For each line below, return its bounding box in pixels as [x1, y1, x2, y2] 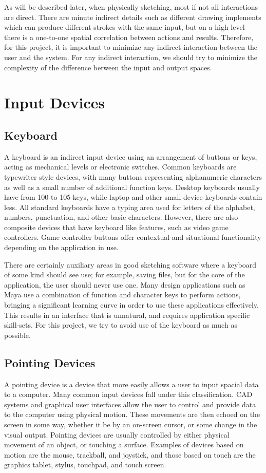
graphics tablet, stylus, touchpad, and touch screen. [4, 459, 166, 470]
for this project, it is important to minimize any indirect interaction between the [4, 42, 258, 52]
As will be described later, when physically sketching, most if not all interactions [4, 2, 258, 12]
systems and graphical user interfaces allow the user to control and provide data [4, 399, 256, 409]
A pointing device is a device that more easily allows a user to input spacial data [4, 379, 259, 389]
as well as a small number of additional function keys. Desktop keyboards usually [4, 181, 260, 192]
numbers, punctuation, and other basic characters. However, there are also [4, 212, 238, 222]
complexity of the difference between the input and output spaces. [4, 62, 212, 72]
